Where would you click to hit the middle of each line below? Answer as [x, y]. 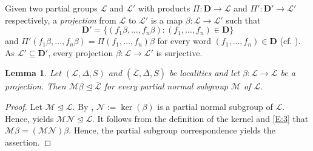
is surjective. [179, 52]
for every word [184, 41]
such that [243, 20]
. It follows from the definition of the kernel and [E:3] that [200, 118]
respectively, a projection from [61, 20]
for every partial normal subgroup [166, 86]
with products [164, 8]
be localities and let [205, 73]
